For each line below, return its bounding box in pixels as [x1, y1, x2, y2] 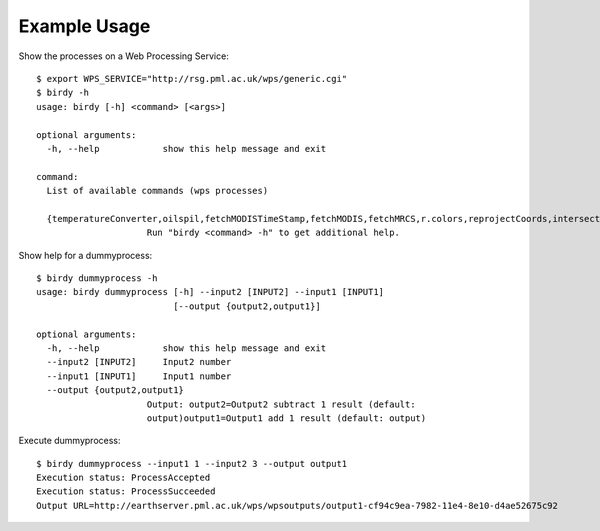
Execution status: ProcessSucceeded [36, 486, 216, 497]
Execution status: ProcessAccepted [36, 472, 211, 484]
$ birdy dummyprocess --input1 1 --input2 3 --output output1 [36, 458, 348, 469]
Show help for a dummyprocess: [18, 249, 153, 261]
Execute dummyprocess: [18, 435, 121, 447]
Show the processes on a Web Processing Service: [18, 50, 229, 62]
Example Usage [18, 15, 151, 37]
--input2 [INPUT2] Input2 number [46, 356, 232, 368]
